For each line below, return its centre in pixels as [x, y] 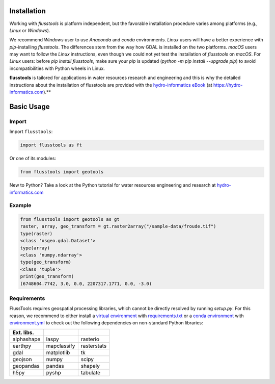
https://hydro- [228, 85]
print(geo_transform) [47, 276]
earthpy [22, 346]
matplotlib [58, 353]
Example [20, 206]
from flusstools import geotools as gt [70, 220]
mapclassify [61, 346]
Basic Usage [30, 106]
